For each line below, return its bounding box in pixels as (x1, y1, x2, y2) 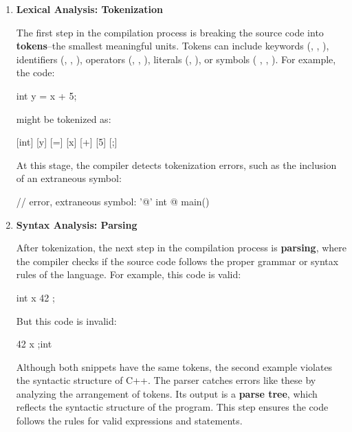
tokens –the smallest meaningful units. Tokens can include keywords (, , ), (16, 38, 329, 53)
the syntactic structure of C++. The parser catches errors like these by (16, 373, 316, 387)
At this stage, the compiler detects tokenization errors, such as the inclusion (16, 157, 337, 172)
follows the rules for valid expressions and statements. (16, 413, 243, 428)
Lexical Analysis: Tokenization (16, 2, 163, 16)
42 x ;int (16, 337, 52, 351)
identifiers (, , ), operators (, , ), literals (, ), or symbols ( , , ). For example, (16, 52, 336, 66)
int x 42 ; (16, 290, 55, 304)
